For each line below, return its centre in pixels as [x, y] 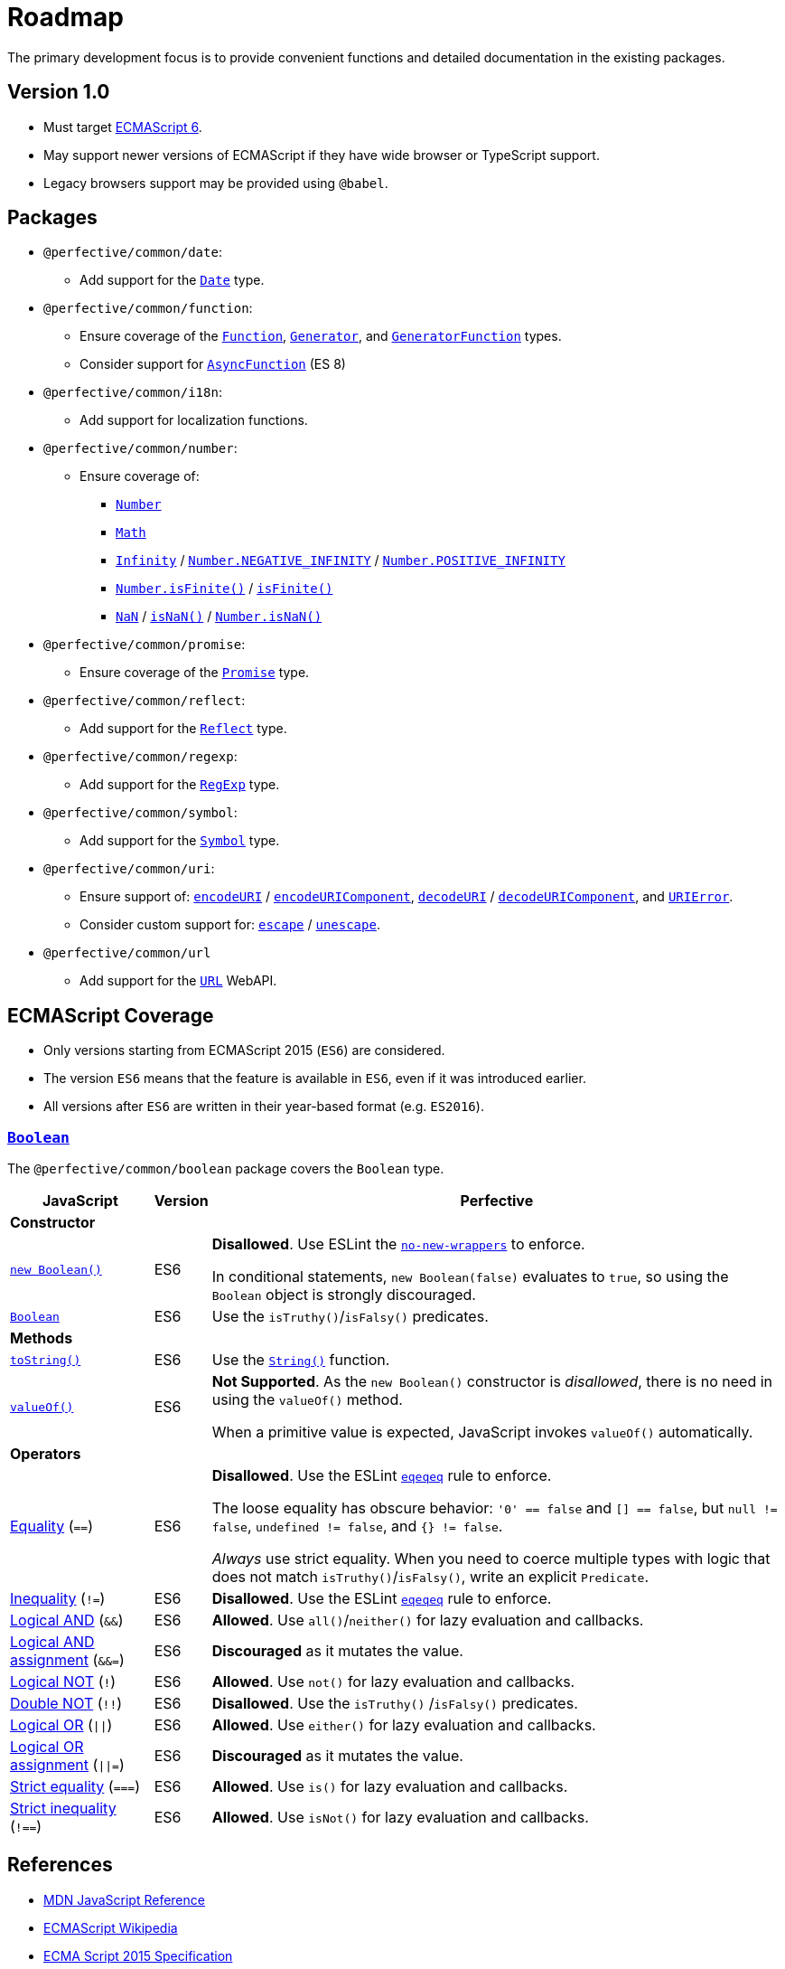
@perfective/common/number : [140, 448]
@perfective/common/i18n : [133, 392]
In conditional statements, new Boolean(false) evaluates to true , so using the [470, 1277]
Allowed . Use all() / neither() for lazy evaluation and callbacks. [428, 1620]
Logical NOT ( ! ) [63, 1682]
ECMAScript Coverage [111, 1015]
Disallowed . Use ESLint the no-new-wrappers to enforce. [398, 1244]
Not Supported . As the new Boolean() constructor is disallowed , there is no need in [492, 1382]
